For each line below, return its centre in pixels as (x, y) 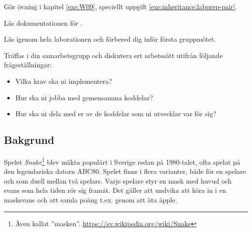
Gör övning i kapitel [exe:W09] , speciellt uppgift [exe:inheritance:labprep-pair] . (121, 6)
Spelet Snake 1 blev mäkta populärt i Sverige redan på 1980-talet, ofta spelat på (122, 161)
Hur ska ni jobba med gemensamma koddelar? (84, 97)
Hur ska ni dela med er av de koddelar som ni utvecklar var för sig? (116, 114)
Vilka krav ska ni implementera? (64, 81)
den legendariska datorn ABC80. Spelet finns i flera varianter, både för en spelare (125, 171)
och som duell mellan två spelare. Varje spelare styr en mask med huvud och (118, 180)
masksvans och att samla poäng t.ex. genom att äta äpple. (91, 199)
